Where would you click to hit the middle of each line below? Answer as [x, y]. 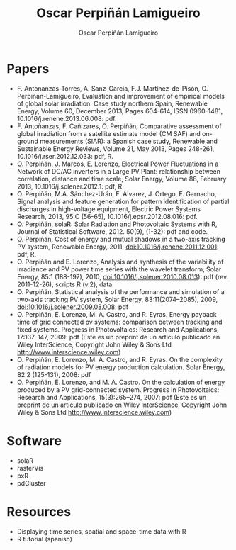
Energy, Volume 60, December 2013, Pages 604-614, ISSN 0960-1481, [120, 111]
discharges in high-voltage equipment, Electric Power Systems [109, 209]
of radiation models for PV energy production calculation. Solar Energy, [121, 367]
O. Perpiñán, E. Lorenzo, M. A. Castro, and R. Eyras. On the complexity [119, 359]
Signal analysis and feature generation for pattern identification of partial [123, 201]
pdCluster [32, 483]
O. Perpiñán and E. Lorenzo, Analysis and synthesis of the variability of [120, 262]
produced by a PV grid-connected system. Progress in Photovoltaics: [118, 389]
